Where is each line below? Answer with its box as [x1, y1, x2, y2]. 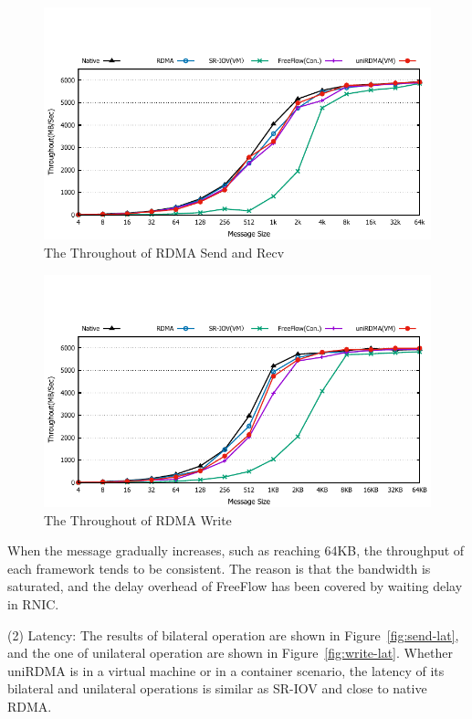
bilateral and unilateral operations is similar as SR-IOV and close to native [7, 679, 427, 698]
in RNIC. [7, 594, 59, 613]
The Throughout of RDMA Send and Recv [44, 242, 285, 261]
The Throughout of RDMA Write [44, 510, 232, 529]
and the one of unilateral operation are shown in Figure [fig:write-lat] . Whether [7, 643, 453, 662]
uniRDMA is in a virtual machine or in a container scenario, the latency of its [7, 661, 445, 680]
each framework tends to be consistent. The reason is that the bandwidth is [7, 558, 431, 577]
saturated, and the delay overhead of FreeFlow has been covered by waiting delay [7, 576, 463, 596]
